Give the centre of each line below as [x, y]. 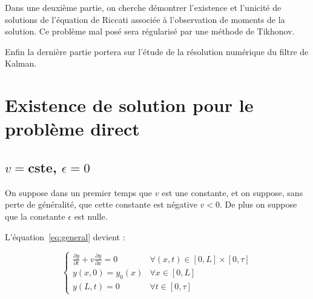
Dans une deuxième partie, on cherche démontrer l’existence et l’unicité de [143, 7]
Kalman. [21, 63]
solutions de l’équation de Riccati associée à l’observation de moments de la [145, 19]
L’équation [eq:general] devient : [65, 236]
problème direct [72, 129]
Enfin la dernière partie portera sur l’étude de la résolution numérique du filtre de [157, 51]
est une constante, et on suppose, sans [232, 192]
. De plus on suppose [259, 204]
